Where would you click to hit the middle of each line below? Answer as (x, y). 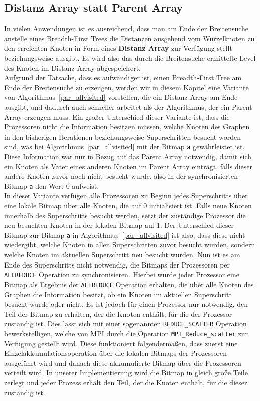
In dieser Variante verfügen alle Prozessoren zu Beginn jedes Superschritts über (126, 195)
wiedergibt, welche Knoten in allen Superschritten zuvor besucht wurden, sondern (130, 245)
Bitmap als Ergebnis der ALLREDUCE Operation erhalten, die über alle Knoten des (129, 284)
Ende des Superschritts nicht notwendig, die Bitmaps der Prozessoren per (117, 264)
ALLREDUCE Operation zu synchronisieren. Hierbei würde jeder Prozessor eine (122, 274)
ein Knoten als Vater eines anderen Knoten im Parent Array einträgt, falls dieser (128, 166)
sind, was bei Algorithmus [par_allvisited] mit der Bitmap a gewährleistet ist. (124, 146)
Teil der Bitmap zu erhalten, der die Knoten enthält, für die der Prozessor (118, 313)
